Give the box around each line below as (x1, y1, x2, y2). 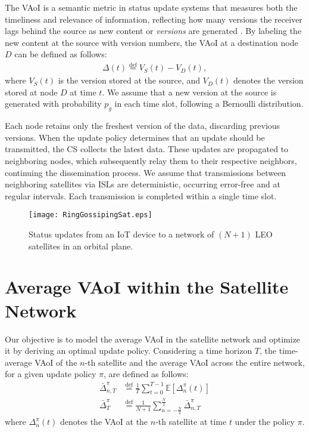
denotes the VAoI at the (60, 415, 148, 428)
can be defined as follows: (14, 48, 107, 60)
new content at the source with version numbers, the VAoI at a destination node (5, 36, 298, 48)
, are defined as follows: (103, 368, 189, 380)
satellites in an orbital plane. (29, 239, 133, 252)
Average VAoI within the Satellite (5, 274, 289, 299)
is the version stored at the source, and (58, 74, 201, 87)
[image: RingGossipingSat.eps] (29, 211, 152, 220)
